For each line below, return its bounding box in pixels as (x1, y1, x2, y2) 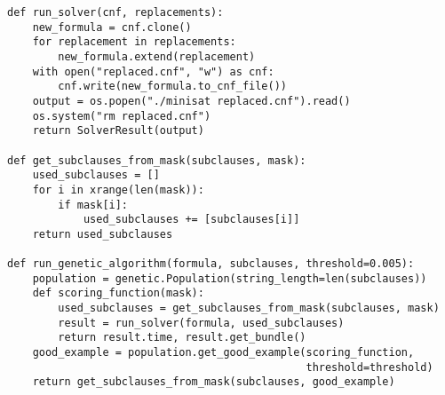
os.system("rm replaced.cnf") (32, 109, 211, 122)
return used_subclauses (32, 227, 173, 241)
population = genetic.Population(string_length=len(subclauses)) (32, 272, 427, 285)
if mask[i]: (58, 198, 129, 211)
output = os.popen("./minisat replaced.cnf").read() (32, 94, 351, 107)
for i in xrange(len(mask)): (32, 183, 204, 196)
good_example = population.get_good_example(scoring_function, (32, 346, 415, 359)
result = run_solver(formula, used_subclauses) (58, 316, 345, 329)
